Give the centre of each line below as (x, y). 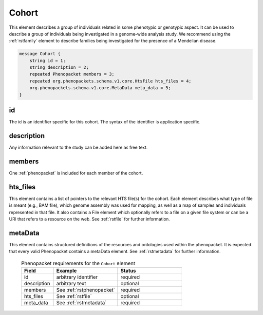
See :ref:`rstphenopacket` (86, 290)
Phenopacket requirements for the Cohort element (78, 263)
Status (128, 271)
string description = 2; (59, 68)
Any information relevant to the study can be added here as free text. (78, 148)
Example (66, 271)
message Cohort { (40, 54)
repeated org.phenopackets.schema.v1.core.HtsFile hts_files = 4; (111, 81)
